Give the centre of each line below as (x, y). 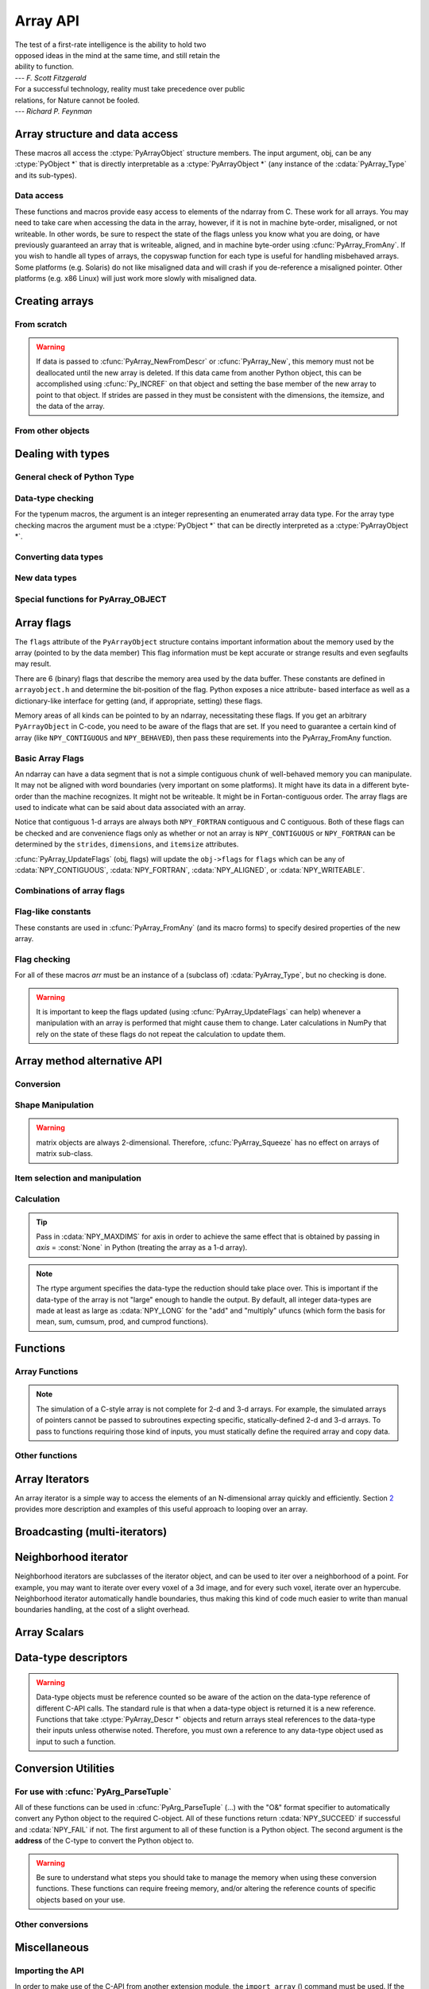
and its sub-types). (46, 175)
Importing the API (49, 1971)
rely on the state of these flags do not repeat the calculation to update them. (161, 1033)
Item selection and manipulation (78, 1177)
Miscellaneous (52, 1948)
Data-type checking (54, 498)
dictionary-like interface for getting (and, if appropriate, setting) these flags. (139, 701)
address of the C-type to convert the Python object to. (104, 1841)
